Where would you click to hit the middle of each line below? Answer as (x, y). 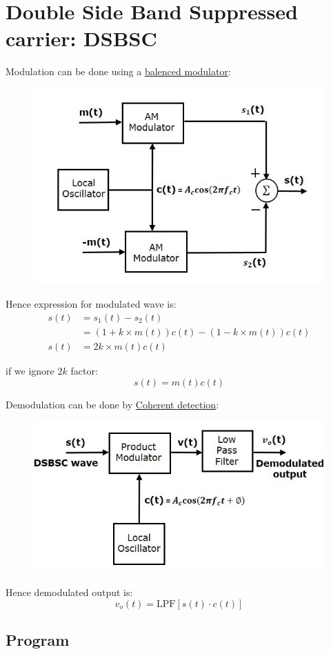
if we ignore (30, 370)
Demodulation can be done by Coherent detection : (112, 404)
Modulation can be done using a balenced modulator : (118, 71)
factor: (84, 370)
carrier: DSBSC (81, 38)
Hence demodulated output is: (69, 592)
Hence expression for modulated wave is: (91, 304)
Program (38, 640)
